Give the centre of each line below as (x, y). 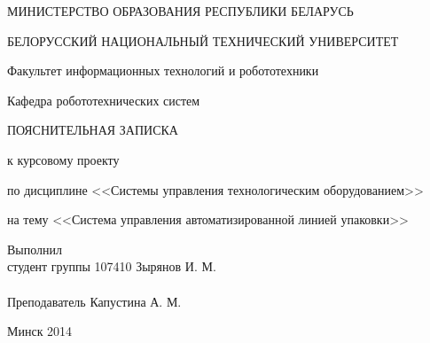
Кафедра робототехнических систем (104, 100)
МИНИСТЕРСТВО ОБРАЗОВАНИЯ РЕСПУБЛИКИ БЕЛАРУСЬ (180, 11)
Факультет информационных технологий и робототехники (163, 70)
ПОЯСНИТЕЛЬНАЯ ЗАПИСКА (93, 130)
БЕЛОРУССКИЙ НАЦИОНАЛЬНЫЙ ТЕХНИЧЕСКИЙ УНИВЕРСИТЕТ (203, 40)
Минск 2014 (40, 331)
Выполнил (35, 249)
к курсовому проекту (63, 159)
